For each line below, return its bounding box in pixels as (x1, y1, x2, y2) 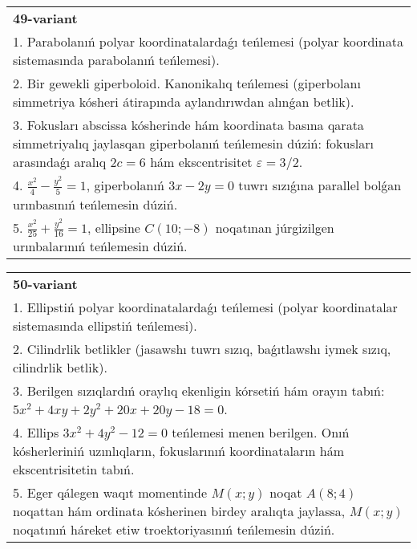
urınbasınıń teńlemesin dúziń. (13, 194, 178, 213)
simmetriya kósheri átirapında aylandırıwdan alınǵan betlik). (13, 92, 354, 111)
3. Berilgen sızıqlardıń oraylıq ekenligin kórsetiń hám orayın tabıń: (13, 381, 385, 401)
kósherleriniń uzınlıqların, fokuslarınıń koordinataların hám (13, 441, 345, 461)
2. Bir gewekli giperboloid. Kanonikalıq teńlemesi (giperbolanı (13, 74, 361, 92)
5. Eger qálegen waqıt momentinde (13, 483, 208, 502)
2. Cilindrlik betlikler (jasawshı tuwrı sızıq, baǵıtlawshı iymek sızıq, (13, 340, 391, 359)
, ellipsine (87, 218, 140, 237)
